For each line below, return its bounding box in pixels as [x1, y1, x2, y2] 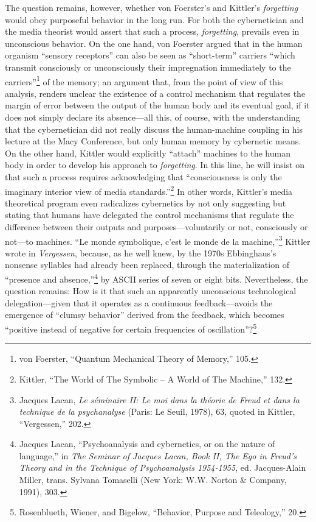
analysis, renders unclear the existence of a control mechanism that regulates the [5, 86, 306, 99]
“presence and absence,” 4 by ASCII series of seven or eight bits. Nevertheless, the [5, 271, 308, 285]
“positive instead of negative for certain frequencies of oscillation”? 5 [5, 321, 257, 335]
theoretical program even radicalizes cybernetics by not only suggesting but [5, 196, 286, 209]
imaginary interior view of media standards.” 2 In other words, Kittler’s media [5, 183, 293, 197]
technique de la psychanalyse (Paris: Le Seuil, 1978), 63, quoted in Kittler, [19, 405, 295, 418]
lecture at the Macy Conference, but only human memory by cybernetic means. [5, 135, 301, 147]
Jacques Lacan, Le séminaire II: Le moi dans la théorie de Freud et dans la [19, 393, 300, 406]
